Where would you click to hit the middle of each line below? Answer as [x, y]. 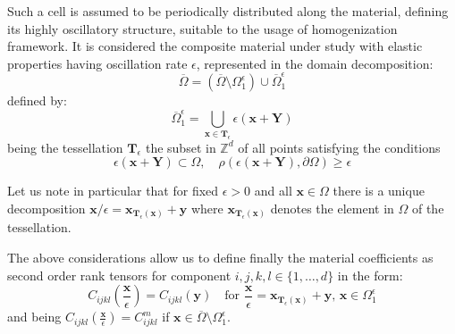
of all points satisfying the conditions [339, 147]
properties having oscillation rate [97, 63]
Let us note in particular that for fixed [113, 191]
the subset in [181, 147]
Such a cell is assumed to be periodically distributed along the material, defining [228, 11]
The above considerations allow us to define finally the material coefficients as [220, 257]
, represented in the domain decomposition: [315, 63]
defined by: [37, 100]
